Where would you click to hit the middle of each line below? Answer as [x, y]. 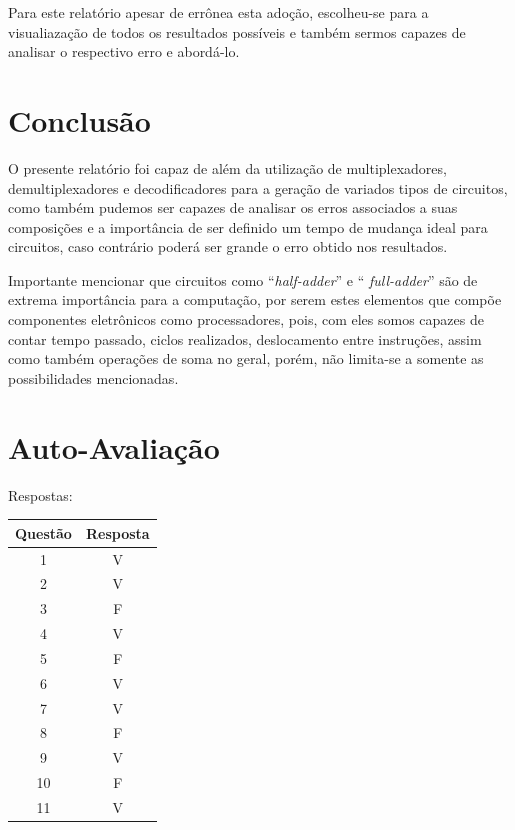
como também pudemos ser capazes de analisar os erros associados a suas [233, 207]
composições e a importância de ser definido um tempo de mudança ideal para [248, 226]
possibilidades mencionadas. [93, 377]
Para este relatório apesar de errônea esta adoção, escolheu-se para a [218, 12]
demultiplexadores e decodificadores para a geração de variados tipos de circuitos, [258, 187]
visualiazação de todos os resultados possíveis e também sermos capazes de [237, 31]
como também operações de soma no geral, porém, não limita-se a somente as [246, 358]
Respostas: [40, 494]
